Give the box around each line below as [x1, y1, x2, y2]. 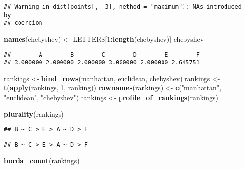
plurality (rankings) [4, 108, 64, 119]
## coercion [4, 20, 42, 27]
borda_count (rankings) [4, 155, 80, 165]
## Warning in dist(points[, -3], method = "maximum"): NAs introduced [4, 3, 242, 10]
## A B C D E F [4, 51, 200, 58]
